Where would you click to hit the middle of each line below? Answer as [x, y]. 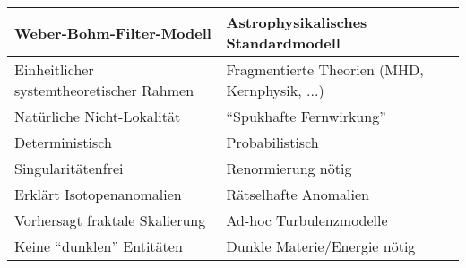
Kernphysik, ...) [275, 90]
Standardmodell [283, 43]
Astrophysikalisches [297, 22]
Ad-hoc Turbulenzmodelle [307, 220]
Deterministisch [63, 142]
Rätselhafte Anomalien [298, 194]
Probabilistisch [272, 142]
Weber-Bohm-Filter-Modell [113, 32]
